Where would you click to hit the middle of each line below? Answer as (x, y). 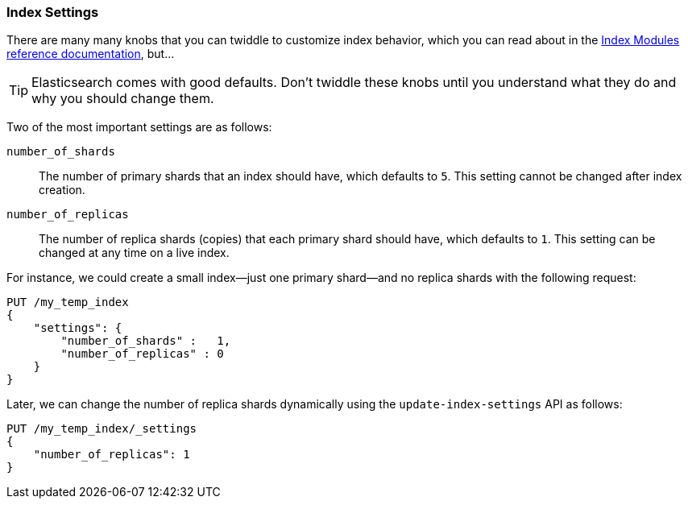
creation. (62, 190)
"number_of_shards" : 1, (146, 341)
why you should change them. (123, 99)
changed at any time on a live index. (134, 253)
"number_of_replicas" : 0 (142, 354)
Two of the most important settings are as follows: (139, 127)
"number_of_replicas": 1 (112, 455)
